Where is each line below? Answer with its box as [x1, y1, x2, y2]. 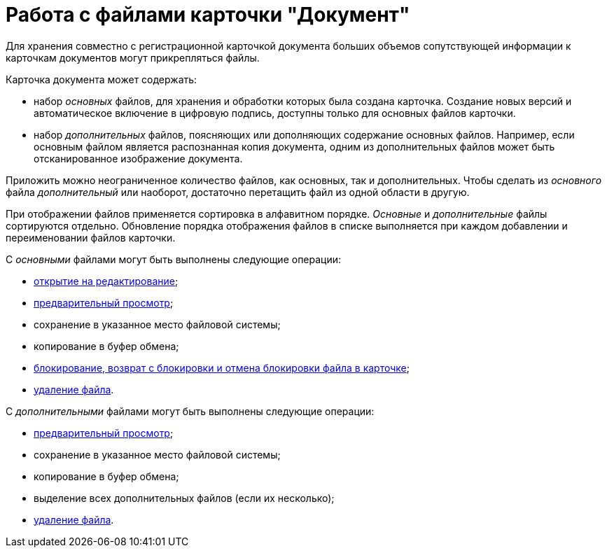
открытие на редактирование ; [34, 274, 179, 287]
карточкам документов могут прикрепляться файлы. [6, 51, 260, 64]
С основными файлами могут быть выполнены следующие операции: [6, 253, 342, 265]
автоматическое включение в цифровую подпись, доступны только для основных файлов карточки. [34, 106, 516, 119]
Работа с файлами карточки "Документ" [6, 3, 410, 27]
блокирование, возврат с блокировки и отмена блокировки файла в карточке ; [34, 361, 410, 374]
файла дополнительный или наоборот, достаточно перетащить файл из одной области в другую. [6, 185, 470, 198]
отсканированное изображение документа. [34, 152, 243, 164]
